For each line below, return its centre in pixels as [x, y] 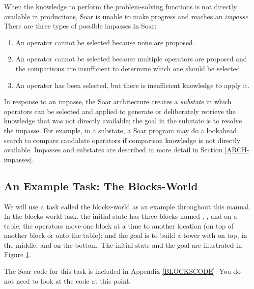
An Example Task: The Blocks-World [101, 186]
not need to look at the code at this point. [68, 280]
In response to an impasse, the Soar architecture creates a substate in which [118, 101]
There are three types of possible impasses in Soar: [80, 26]
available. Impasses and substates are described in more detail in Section [113, 150]
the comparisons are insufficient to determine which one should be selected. [129, 68]
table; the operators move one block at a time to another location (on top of [119, 225]
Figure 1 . [18, 254]
